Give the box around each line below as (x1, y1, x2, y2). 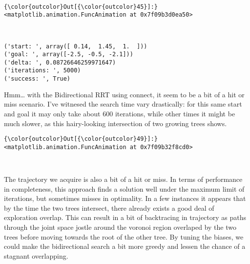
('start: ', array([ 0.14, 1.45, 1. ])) (4, 43, 147, 50)
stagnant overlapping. (4, 250, 68, 261)
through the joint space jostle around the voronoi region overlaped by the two (4, 222, 236, 232)
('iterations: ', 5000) (4, 67, 81, 74)
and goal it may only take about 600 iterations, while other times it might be (4, 108, 235, 118)
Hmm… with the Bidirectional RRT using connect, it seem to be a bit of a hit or (4, 89, 245, 99)
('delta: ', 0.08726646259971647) (4, 59, 116, 66)
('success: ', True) (4, 75, 71, 83)
